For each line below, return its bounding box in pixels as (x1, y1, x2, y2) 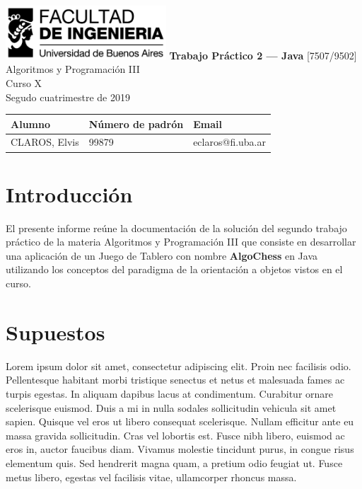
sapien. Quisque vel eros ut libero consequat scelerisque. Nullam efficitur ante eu (6, 414, 354, 429)
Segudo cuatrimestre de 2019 (6, 89, 130, 104)
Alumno (11, 116, 50, 131)
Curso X (6, 75, 42, 90)
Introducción (6, 179, 133, 208)
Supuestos (6, 317, 105, 346)
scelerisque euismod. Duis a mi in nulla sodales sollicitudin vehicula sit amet (6, 400, 337, 415)
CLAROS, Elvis (11, 134, 79, 149)
